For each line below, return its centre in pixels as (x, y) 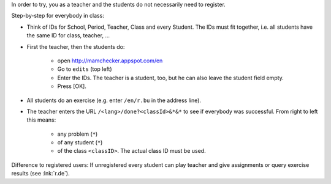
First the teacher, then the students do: (76, 46)
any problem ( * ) (78, 134)
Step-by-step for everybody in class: (58, 16)
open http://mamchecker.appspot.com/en (110, 61)
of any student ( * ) (80, 142)
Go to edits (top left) (85, 69)
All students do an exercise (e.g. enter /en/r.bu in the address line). (114, 100)
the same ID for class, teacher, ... (68, 35)
